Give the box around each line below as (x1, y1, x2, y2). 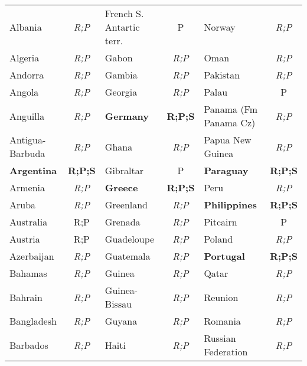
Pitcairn (204, 215, 237, 228)
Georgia (104, 85, 138, 99)
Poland (204, 232, 233, 246)
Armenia (9, 181, 45, 194)
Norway (204, 20, 236, 34)
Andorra (9, 68, 44, 81)
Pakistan (204, 68, 240, 81)
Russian (204, 331, 236, 345)
